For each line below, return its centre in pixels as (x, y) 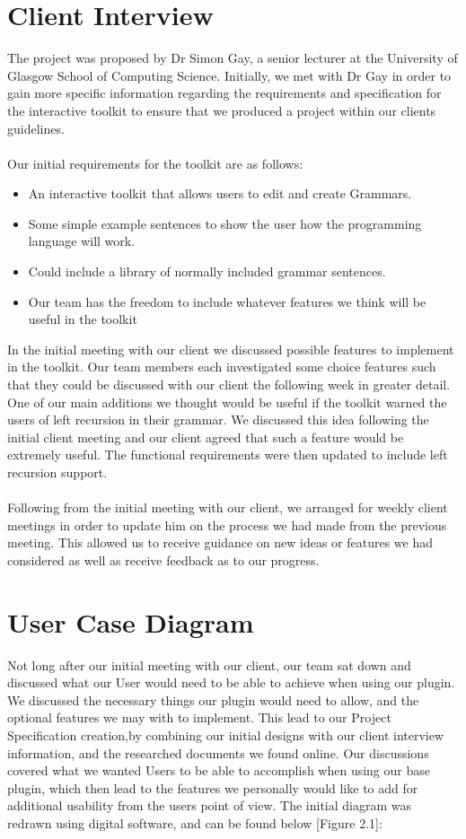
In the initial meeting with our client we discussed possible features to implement (231, 349)
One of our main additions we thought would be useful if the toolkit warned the (227, 402)
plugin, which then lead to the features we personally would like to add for (213, 787)
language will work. (82, 241)
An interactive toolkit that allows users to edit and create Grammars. (220, 193)
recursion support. (57, 472)
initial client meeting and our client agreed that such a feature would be (206, 437)
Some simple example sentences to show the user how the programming (225, 223)
